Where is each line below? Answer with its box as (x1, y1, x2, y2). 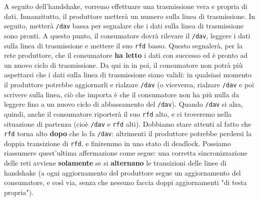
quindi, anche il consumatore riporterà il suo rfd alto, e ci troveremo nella (4, 108, 232, 119)
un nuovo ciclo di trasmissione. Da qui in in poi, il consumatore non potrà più (4, 59, 243, 70)
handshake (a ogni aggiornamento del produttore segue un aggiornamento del (4, 167, 241, 178)
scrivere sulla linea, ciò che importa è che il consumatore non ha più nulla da (4, 89, 239, 99)
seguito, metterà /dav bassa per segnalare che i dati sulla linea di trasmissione (4, 20, 243, 31)
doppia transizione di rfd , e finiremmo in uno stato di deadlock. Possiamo (4, 138, 231, 148)
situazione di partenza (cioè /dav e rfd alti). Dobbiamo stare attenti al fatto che (4, 118, 251, 129)
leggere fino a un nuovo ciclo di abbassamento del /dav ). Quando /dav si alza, (4, 99, 243, 109)
